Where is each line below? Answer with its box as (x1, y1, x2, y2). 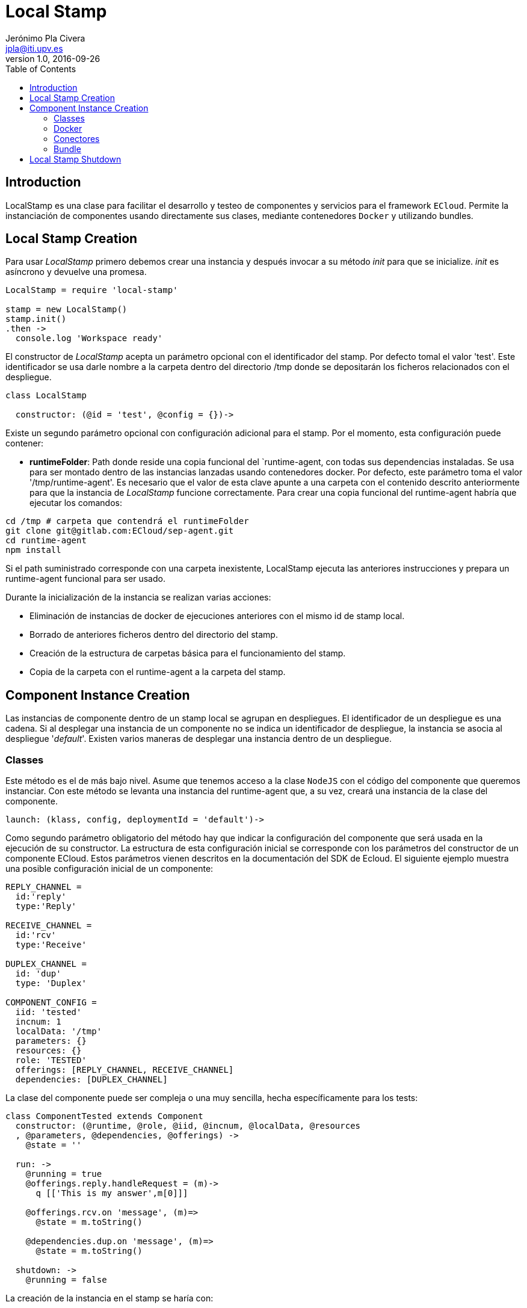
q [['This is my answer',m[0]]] (35, 1188, 188, 1198)
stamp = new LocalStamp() (5, 304, 128, 315)
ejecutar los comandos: (29, 498, 122, 508)
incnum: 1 (15, 1017, 61, 1027)
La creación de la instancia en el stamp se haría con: (5, 1293, 214, 1304)
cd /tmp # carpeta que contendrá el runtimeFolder (5, 516, 249, 526)
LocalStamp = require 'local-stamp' (5, 285, 178, 295)
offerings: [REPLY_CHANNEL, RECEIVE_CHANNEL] (15, 1065, 234, 1075)
